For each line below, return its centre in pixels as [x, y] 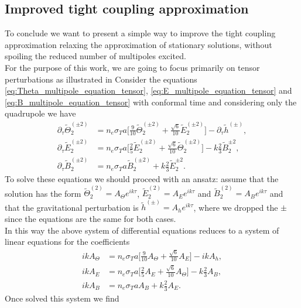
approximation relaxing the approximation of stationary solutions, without [138, 44]
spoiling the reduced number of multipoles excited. [95, 56]
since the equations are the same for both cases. [90, 219]
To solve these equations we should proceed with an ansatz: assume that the [142, 178]
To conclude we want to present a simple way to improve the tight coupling [140, 33]
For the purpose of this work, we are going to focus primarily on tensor [132, 67]
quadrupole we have [40, 113]
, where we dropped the [236, 207]
